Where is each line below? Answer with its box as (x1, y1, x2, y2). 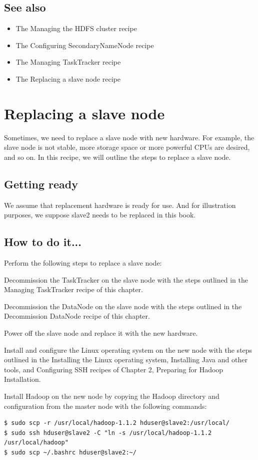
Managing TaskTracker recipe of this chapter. (4, 284, 143, 295)
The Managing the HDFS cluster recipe (15, 23, 137, 34)
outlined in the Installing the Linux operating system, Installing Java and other (4, 354, 247, 365)
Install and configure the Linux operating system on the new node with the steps (4, 344, 252, 355)
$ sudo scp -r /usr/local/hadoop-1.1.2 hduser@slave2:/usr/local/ (4, 419, 230, 427)
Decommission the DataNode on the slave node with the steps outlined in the (4, 301, 242, 311)
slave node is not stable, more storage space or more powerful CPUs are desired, (4, 142, 250, 152)
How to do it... (4, 234, 82, 250)
